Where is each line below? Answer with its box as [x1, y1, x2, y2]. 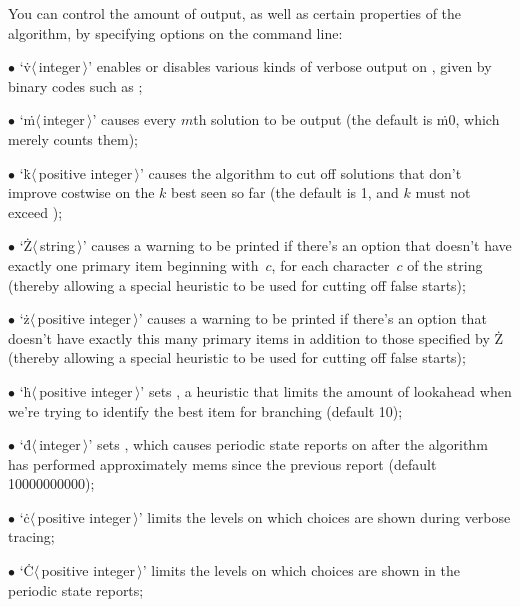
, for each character [271, 254, 390, 275]
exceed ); [8, 201, 63, 222]
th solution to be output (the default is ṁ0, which [193, 109, 500, 130]
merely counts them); [8, 128, 138, 149]
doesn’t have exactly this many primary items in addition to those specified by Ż [8, 327, 504, 348]
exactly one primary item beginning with [8, 254, 259, 275]
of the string [407, 254, 483, 275]
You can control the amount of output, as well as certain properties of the [8, 3, 462, 23]
